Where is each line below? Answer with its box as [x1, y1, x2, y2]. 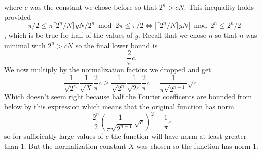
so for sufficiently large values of [4, 131, 103, 141]
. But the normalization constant [24, 140, 126, 151]
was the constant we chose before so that [30, 2, 157, 12]
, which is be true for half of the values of [4, 30, 133, 41]
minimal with [4, 40, 46, 50]
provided [4, 11, 31, 22]
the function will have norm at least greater [111, 131, 247, 141]
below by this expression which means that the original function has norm [4, 101, 234, 112]
